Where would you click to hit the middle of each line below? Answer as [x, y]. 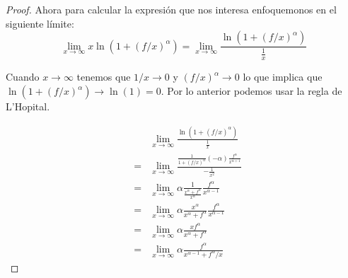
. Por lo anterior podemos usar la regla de [251, 91]
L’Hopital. [28, 106]
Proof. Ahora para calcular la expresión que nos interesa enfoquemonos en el [171, 9]
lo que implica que [283, 77]
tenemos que [104, 77]
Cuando [23, 77]
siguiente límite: [40, 23]
